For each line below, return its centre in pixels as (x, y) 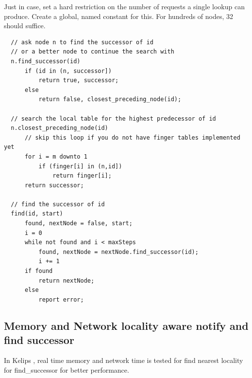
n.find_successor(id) (46, 61)
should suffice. (25, 26)
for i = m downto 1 (56, 156)
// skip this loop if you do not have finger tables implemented (132, 137)
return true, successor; (79, 81)
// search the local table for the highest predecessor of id (113, 118)
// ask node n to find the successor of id (82, 42)
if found (39, 271)
